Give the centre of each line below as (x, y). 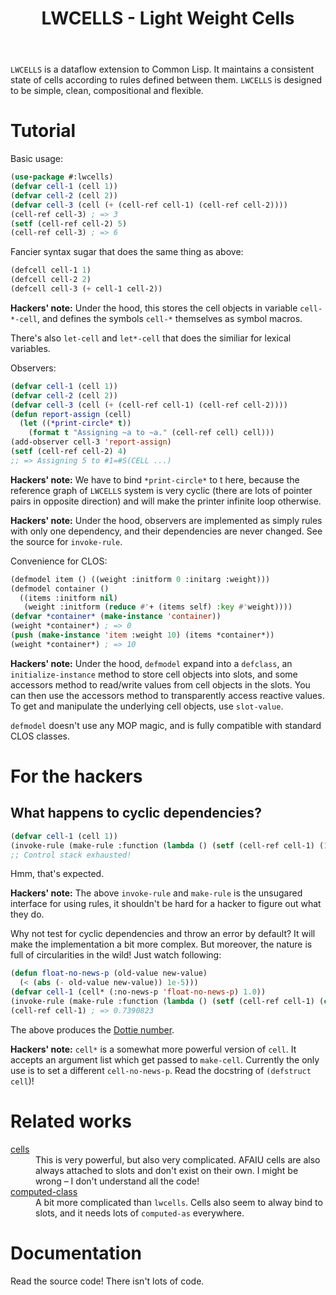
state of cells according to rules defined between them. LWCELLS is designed (166, 80)
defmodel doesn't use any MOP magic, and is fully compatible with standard (166, 725)
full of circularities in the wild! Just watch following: (116, 955)
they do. (27, 914)
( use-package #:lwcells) (62, 177)
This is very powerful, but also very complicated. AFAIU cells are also (178, 1159)
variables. (30, 348)
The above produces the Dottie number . (92, 1029)
